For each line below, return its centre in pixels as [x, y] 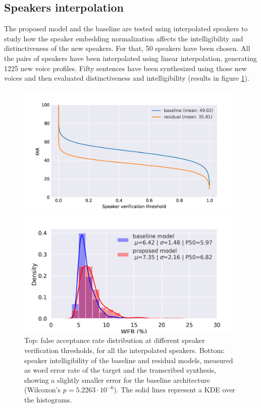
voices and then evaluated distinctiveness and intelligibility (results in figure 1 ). [127, 78]
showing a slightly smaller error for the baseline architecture [117, 380]
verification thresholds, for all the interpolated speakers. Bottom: [124, 350]
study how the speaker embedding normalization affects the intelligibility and [124, 38]
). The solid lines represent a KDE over [174, 390]
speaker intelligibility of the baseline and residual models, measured [129, 360]
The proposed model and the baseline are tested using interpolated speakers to [126, 28]
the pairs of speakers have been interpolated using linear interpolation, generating [130, 58]
